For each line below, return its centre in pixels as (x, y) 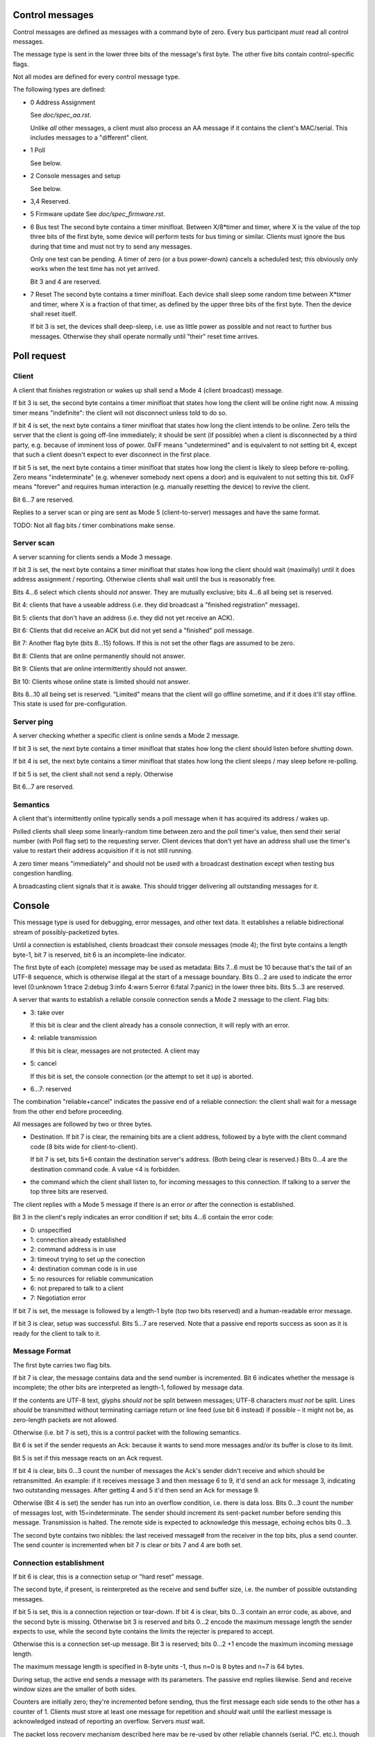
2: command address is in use (73, 1249)
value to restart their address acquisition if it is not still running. (103, 850)
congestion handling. (43, 873)
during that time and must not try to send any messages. (111, 246)
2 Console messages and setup (75, 176)
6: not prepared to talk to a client (77, 1288)
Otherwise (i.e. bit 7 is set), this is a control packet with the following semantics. (127, 1432)
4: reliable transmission (64, 1038)
